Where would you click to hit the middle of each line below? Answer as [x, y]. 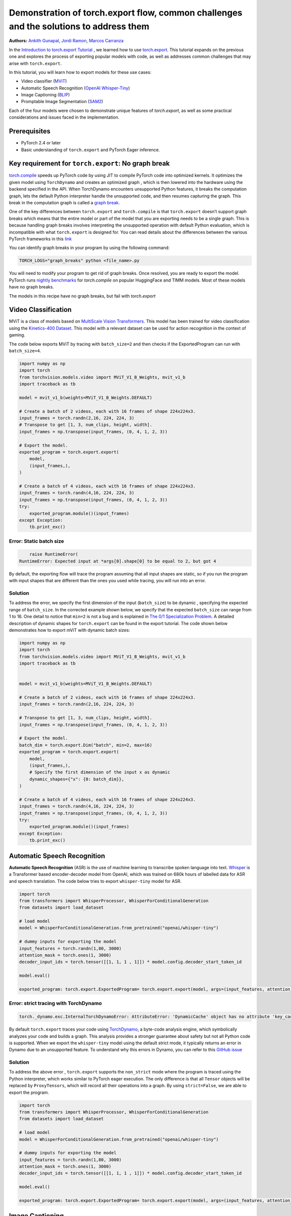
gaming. [17, 335]
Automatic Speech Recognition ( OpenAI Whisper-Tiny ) [76, 88]
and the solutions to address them [79, 26]
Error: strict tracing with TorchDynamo [55, 1003]
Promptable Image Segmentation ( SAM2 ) [62, 102]
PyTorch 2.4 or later [41, 143]
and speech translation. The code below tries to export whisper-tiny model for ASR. [95, 881]
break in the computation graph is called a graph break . [65, 203]
